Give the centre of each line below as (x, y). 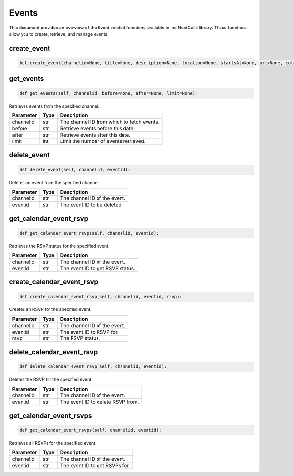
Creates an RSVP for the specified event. (50, 309)
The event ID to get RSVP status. (98, 268)
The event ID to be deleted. (91, 205)
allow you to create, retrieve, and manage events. (59, 34)
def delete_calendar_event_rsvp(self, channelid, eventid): (93, 367)
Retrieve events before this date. (98, 128)
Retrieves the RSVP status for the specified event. (59, 246)
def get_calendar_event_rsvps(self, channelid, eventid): (90, 430)
